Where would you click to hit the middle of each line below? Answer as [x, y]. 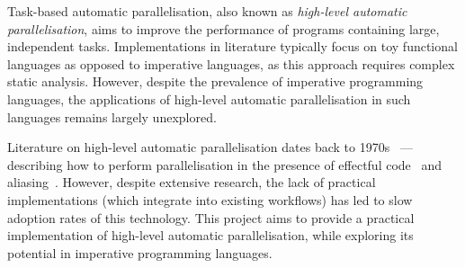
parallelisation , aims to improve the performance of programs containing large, [224, 28]
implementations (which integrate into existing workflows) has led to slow [210, 199]
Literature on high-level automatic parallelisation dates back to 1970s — [210, 147]
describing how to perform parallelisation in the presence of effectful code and [225, 164]
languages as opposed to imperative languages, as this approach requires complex [231, 63]
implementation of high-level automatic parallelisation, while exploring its [210, 235]
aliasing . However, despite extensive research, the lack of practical [192, 182]
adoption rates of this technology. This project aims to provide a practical [211, 217]
